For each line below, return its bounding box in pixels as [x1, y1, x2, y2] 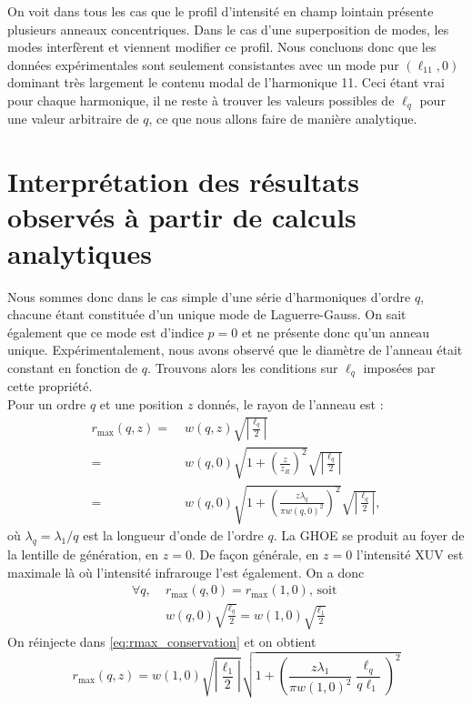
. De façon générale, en [191, 545, 319, 564]
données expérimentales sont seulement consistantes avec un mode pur [7, 55, 399, 74]
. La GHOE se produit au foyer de [273, 526, 465, 545]
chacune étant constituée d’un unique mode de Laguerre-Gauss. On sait [7, 305, 407, 324]
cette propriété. [7, 377, 93, 396]
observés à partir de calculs [7, 198, 357, 236]
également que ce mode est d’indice [7, 322, 204, 341]
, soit [308, 584, 337, 598]
